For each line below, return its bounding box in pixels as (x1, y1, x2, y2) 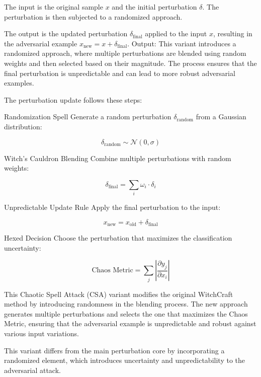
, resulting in (213, 28, 252, 39)
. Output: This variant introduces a (127, 38, 236, 48)
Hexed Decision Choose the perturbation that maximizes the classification (4, 233, 232, 243)
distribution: (4, 121, 42, 131)
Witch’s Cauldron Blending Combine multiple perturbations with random (4, 153, 231, 163)
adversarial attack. (4, 364, 61, 375)
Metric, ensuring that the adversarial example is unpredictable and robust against (4, 318, 256, 329)
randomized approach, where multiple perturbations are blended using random (4, 48, 246, 58)
